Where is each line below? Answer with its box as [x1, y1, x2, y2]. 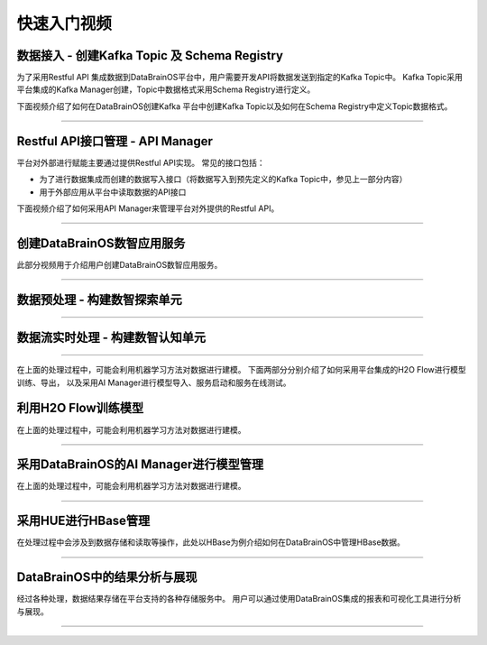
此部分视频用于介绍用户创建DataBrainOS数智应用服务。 [16, 259, 223, 270]
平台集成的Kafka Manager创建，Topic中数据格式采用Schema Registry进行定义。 [16, 84, 316, 95]
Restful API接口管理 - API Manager [16, 134, 214, 149]
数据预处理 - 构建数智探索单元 [16, 291, 182, 307]
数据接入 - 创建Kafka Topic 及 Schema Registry [16, 48, 284, 63]
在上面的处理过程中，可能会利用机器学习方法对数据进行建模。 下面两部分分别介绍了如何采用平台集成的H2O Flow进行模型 [16, 364, 466, 375]
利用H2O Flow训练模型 [16, 401, 144, 416]
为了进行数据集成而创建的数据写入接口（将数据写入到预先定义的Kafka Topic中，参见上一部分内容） [39, 174, 408, 185]
